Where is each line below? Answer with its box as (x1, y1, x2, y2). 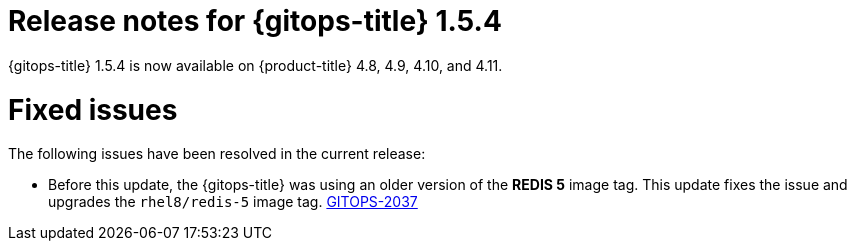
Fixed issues (8, 92, 178, 127)
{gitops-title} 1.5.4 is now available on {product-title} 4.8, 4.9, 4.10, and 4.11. (8, 56, 503, 74)
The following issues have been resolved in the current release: (8, 145, 426, 163)
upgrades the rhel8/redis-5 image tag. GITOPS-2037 (48, 193, 418, 211)
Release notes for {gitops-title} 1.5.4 (8, 4, 502, 38)
